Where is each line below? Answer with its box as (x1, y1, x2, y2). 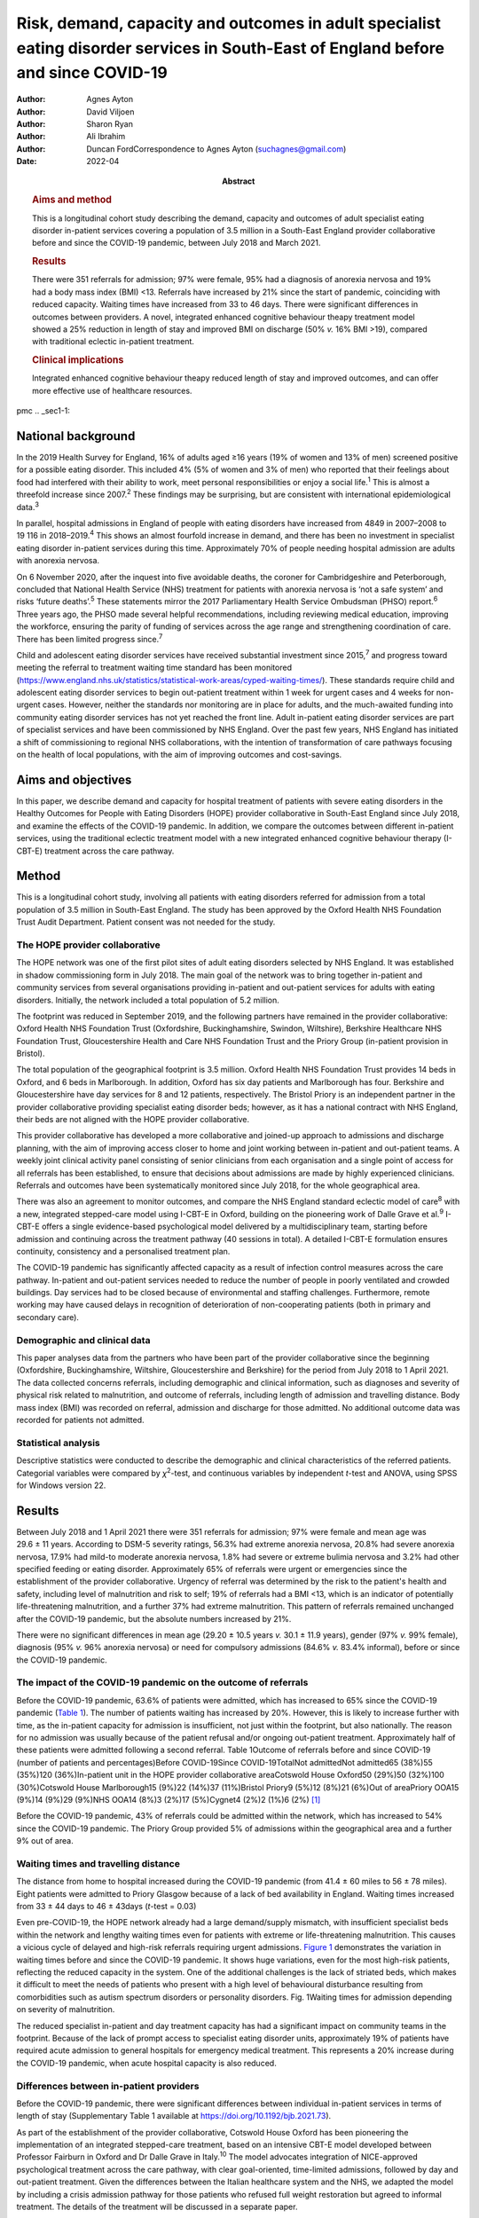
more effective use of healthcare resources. (32, 385, 192, 396)
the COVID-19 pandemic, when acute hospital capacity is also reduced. (16, 2057, 277, 2068)
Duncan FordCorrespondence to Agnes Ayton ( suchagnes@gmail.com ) (86, 143, 347, 154)
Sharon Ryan (86, 118, 133, 129)
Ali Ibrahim (86, 131, 126, 142)
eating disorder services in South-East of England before (16, 38, 445, 58)
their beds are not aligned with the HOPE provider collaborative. (16, 1114, 250, 1125)
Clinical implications (32, 354, 124, 366)
